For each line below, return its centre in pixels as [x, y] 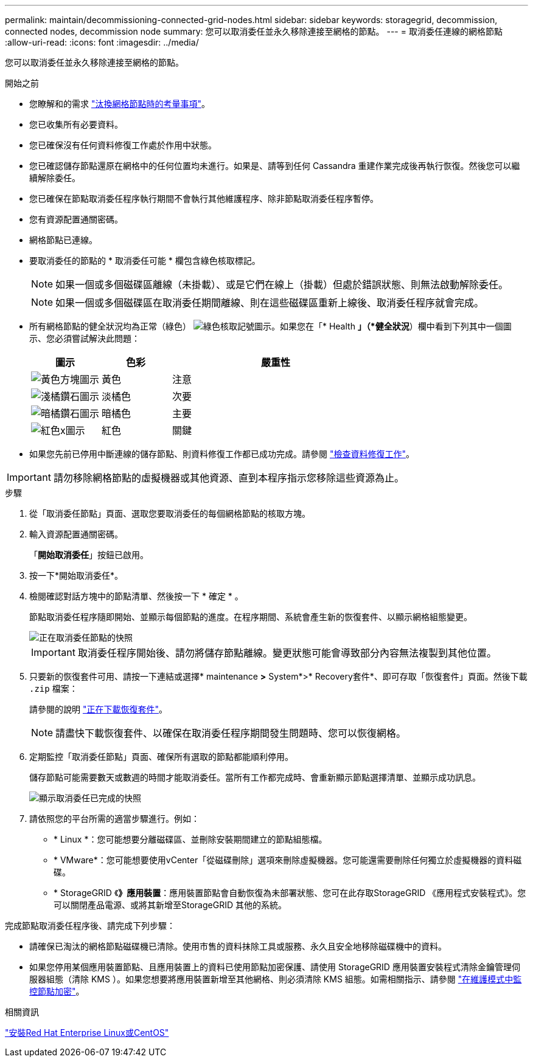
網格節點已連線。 [63, 240]
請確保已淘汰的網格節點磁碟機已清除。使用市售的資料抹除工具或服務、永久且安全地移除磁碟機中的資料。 [238, 946]
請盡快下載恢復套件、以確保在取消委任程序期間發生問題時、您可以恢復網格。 [231, 733]
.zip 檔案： [54, 688]
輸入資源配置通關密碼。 [76, 534]
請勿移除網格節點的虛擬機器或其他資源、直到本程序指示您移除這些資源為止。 [228, 478]
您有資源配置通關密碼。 [76, 219]
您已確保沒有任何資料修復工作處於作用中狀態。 [123, 145]
